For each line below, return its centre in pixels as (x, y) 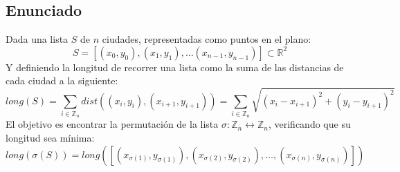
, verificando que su (309, 124)
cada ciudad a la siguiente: (62, 80)
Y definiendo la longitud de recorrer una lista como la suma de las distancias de (175, 67)
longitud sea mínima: (50, 137)
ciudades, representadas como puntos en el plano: (207, 39)
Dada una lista (37, 39)
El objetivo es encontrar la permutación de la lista (112, 124)
